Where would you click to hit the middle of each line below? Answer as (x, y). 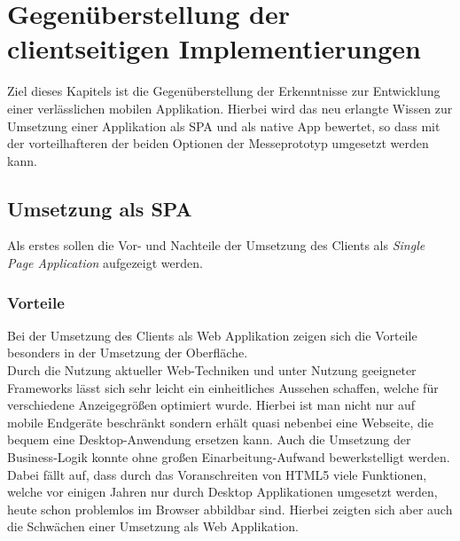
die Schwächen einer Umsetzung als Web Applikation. (153, 526)
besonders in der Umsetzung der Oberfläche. (128, 353)
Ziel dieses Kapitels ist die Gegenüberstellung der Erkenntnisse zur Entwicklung (224, 91)
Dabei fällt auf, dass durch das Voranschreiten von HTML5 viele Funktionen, (217, 474)
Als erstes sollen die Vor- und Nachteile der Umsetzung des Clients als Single (216, 245)
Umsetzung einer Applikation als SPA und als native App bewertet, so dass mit (224, 125)
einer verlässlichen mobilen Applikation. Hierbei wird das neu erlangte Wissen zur (230, 108)
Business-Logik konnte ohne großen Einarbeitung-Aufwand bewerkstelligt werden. (229, 457)
